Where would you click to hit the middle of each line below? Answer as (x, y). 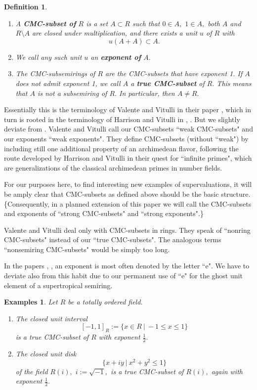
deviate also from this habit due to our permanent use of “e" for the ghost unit (123, 276)
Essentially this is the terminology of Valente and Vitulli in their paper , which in (128, 109)
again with (227, 371)
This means (234, 83)
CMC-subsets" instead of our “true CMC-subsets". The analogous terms (113, 239)
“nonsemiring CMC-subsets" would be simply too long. (87, 249)
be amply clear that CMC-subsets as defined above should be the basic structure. (127, 194)
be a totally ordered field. (105, 302)
